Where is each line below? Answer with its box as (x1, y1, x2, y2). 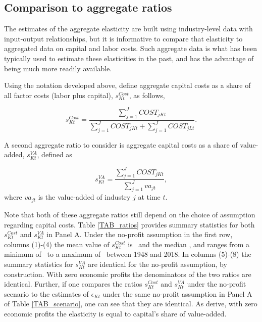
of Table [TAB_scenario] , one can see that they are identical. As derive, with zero (4, 298, 257, 309)
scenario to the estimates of (4, 288, 89, 299)
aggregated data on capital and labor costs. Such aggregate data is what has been (4, 43, 257, 54)
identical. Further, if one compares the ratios (4, 279, 142, 289)
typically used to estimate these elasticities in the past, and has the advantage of (4, 53, 254, 63)
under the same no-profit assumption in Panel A (102, 288, 252, 299)
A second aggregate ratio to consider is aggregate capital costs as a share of (4, 139, 238, 150)
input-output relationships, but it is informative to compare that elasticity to (4, 33, 243, 43)
